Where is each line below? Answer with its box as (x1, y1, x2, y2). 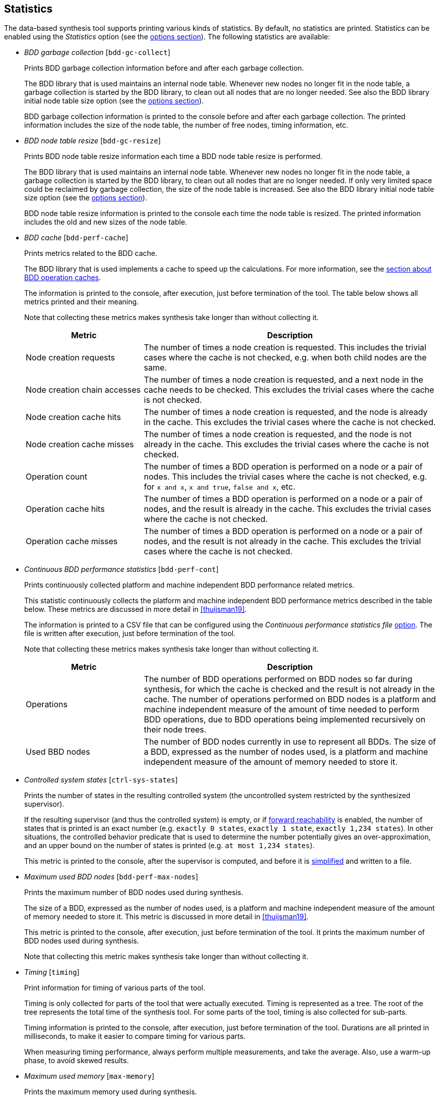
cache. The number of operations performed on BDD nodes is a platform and (144, 694, 436, 705)
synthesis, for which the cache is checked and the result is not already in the (144, 684, 435, 695)
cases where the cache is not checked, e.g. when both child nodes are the (144, 352, 427, 363)
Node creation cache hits (26, 412, 121, 423)
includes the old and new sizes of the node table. (24, 218, 187, 227)
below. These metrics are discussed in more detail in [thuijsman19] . (24, 605, 247, 614)
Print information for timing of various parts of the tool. (24, 983, 206, 992)
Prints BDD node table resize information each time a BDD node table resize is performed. (24, 152, 323, 161)
